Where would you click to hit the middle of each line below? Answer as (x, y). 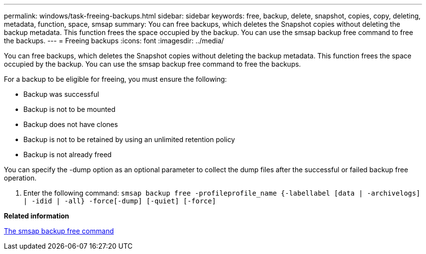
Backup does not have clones (71, 124)
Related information (37, 216)
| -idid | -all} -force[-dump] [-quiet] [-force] (120, 201)
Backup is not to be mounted (70, 109)
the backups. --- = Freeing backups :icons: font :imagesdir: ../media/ (114, 41)
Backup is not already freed (68, 154)
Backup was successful (61, 94)
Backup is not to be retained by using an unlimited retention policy (129, 139)
